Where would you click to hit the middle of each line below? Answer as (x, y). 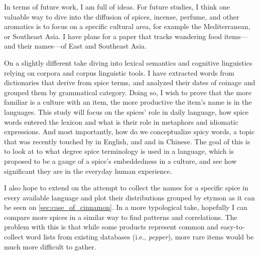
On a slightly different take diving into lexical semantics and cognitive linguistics (128, 62)
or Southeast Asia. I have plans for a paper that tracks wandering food (113, 36)
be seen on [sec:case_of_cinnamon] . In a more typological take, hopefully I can (126, 207)
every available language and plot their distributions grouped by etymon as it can (129, 197)
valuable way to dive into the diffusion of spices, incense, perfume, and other (122, 16)
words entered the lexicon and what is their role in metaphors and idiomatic (121, 121)
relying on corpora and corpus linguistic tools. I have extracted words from (119, 72)
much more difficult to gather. (50, 246)
